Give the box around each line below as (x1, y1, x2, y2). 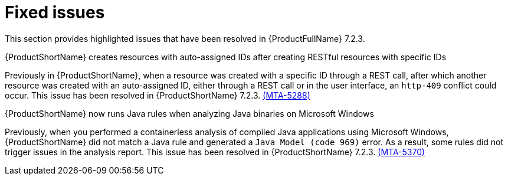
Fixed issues (5, 2, 105, 22)
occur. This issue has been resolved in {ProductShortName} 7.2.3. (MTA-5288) (5, 90, 310, 100)
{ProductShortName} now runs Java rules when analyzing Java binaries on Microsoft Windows (5, 108, 374, 119)
